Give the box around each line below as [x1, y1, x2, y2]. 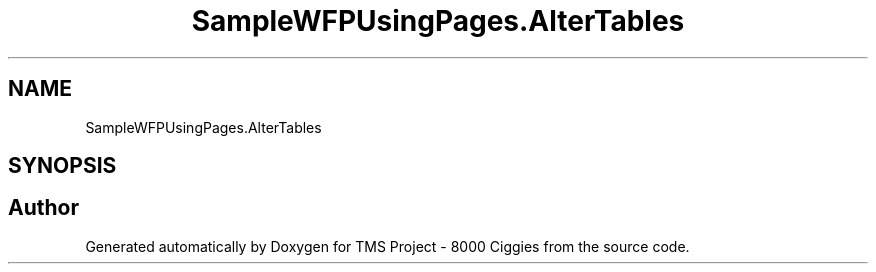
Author [8, 195, 79, 221]
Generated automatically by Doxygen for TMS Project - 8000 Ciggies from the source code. [85, 237, 690, 255]
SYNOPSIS [8, 153, 117, 179]
